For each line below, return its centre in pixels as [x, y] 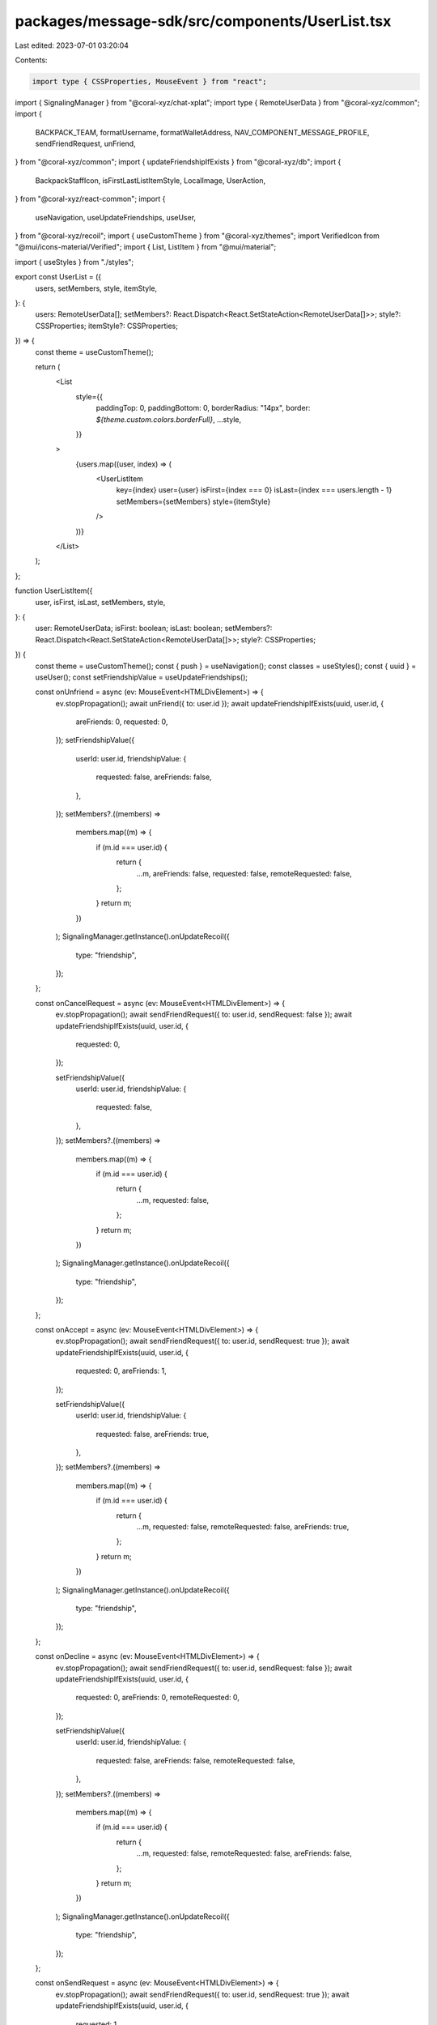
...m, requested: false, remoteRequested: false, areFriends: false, [244, 1853]
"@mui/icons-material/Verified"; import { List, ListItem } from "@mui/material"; [146, 247]
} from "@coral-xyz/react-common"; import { [90, 199]
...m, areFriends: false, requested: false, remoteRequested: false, [244, 873]
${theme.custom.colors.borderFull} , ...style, [169, 419]
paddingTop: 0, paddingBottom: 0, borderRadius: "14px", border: [203, 408]
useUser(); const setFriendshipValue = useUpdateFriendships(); [142, 677]
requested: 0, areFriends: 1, [121, 1371]
